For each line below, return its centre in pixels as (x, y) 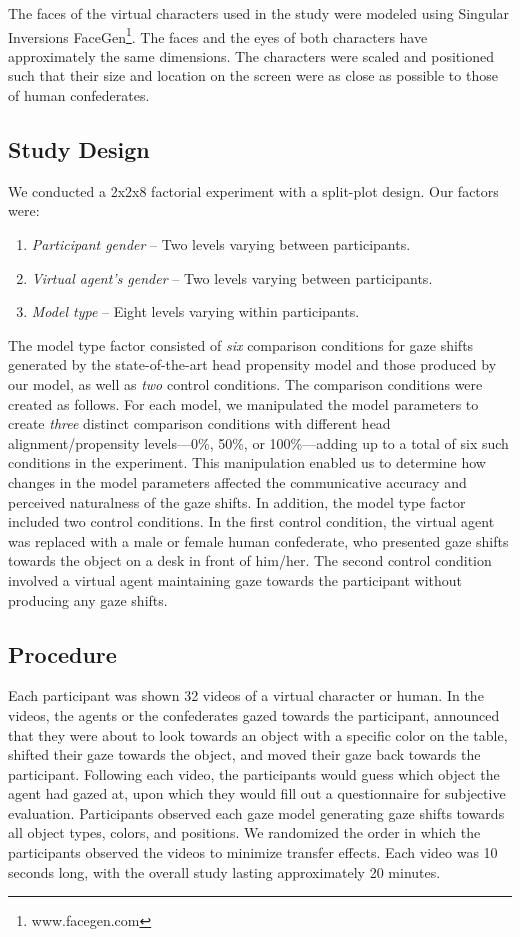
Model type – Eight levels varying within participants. (195, 311)
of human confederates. (79, 95)
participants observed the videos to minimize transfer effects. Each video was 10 (253, 852)
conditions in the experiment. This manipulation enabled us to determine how (247, 462)
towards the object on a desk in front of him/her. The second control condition (250, 560)
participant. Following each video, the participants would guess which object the (254, 773)
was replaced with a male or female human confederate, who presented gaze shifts (258, 540)
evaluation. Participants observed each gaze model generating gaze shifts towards (256, 812)
